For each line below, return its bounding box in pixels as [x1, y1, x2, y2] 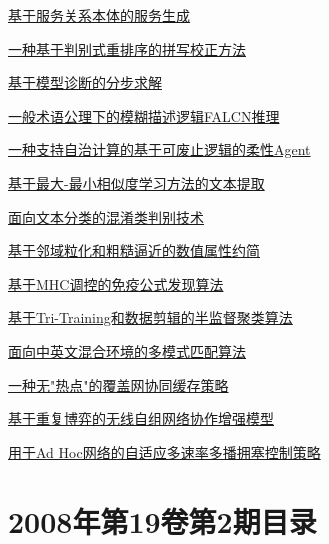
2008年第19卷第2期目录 [8, 500, 317, 541]
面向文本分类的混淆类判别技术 [8, 206, 204, 227]
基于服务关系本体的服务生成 [8, 5, 190, 25]
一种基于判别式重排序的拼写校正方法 [8, 38, 246, 59]
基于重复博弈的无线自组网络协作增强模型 [8, 408, 274, 429]
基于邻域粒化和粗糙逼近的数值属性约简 [8, 240, 260, 261]
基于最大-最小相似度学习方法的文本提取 [8, 172, 265, 193]
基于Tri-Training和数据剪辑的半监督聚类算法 [8, 307, 293, 328]
